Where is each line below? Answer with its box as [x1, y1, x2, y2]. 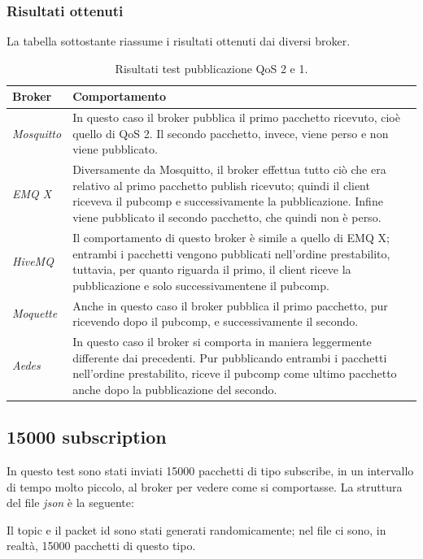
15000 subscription [7, 424, 167, 449]
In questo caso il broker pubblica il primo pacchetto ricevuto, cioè [72, 109, 400, 126]
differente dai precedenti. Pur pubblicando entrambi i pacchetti [72, 349, 387, 366]
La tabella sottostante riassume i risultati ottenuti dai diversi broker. [7, 32, 351, 50]
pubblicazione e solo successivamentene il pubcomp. [72, 276, 329, 293]
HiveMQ [12, 253, 54, 270]
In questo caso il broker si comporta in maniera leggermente [72, 332, 372, 349]
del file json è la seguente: [7, 494, 134, 511]
